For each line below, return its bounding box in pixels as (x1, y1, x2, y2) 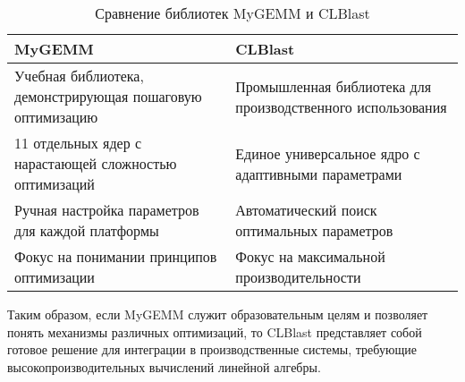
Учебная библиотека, (14, 65, 144, 86)
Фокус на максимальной (235, 246, 385, 267)
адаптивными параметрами (235, 163, 402, 184)
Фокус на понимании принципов (14, 246, 217, 267)
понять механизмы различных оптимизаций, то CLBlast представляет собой (7, 322, 422, 341)
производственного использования (235, 96, 447, 117)
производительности (235, 267, 361, 287)
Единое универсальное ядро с (235, 142, 420, 164)
